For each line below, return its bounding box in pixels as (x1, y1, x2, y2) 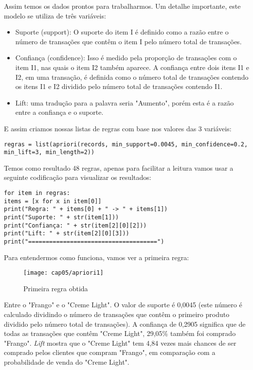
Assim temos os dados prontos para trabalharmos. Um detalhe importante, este (4, 1, 241, 11)
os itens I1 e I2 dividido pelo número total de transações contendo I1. (15, 81, 222, 91)
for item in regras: (4, 190, 71, 197)
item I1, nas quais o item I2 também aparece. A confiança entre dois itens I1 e (15, 62, 249, 72)
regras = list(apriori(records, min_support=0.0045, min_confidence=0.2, (4, 141, 248, 148)
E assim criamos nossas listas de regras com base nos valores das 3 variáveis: (4, 123, 232, 133)
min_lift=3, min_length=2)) (4, 149, 95, 156)
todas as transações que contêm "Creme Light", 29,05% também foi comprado (4, 328, 236, 338)
